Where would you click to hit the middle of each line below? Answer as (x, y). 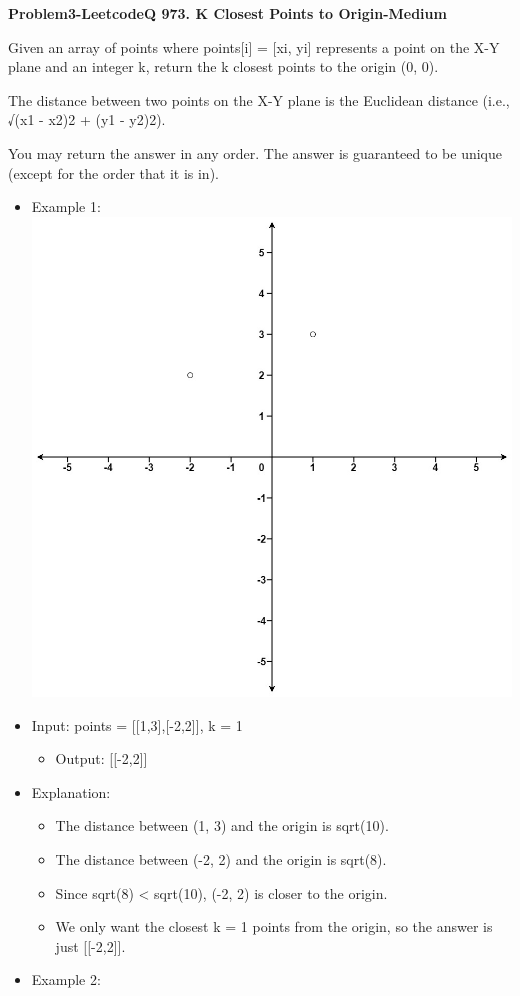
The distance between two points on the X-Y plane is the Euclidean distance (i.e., (259, 99)
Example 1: (66, 206)
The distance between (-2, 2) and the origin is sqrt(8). (221, 858)
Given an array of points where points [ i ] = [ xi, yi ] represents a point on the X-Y (254, 46)
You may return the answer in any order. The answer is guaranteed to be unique (255, 152)
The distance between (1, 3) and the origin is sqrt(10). (222, 825)
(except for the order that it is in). (113, 172)
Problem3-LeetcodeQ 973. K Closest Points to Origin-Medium (227, 13)
